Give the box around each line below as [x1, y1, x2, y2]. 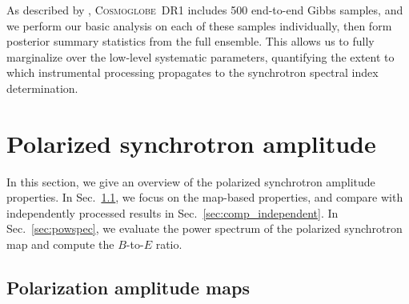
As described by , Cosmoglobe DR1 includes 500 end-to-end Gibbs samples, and [6, 2, 403, 18]
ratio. [155, 236, 182, 253]
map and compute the [6, 236, 114, 253]
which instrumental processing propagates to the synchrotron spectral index [6, 64, 379, 81]
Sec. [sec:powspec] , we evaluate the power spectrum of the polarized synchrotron [6, 220, 403, 237]
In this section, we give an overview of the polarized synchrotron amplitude [6, 173, 375, 190]
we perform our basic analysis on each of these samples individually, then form [6, 17, 392, 34]
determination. [6, 79, 78, 96]
